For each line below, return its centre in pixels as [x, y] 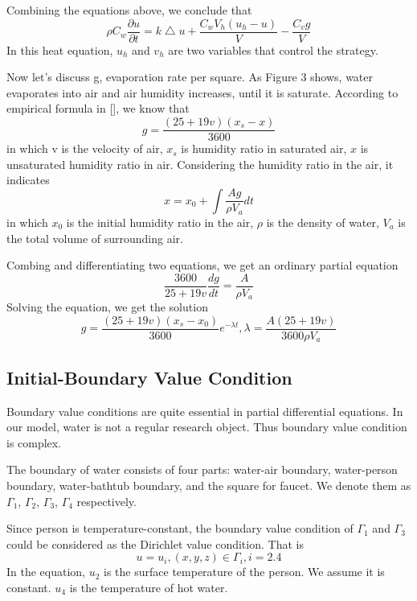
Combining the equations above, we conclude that [129, 10]
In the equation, [46, 572]
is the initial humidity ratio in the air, [160, 222]
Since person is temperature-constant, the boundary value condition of [180, 528]
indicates [28, 180]
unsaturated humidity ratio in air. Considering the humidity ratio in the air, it [200, 164]
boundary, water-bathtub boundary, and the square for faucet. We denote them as [209, 485]
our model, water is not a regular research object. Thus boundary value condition [207, 427]
